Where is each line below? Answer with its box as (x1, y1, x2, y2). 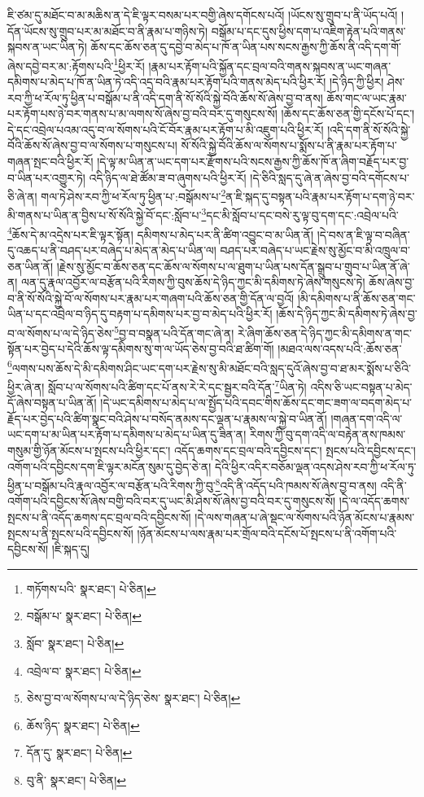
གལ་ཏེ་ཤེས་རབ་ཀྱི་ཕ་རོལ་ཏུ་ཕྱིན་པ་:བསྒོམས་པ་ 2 (41, 186, 226, 204)
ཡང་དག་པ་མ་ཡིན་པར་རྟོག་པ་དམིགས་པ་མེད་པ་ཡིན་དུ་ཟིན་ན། (7, 426, 247, 443)
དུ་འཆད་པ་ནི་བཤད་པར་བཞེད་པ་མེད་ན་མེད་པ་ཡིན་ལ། (7, 241, 216, 258)
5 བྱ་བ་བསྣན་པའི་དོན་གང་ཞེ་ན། (114, 322, 234, 341)
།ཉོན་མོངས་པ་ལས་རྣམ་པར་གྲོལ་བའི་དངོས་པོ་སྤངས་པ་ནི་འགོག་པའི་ (137, 524, 397, 541)
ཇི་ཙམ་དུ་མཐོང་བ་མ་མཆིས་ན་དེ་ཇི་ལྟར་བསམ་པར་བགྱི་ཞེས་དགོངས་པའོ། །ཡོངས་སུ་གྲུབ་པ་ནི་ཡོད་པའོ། (7, 7, 398, 23)
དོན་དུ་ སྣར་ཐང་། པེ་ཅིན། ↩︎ (26, 744, 133, 761)
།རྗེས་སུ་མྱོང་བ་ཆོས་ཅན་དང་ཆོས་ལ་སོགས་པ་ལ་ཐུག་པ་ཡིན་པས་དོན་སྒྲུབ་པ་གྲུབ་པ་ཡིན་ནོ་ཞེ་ (56, 257, 410, 274)
